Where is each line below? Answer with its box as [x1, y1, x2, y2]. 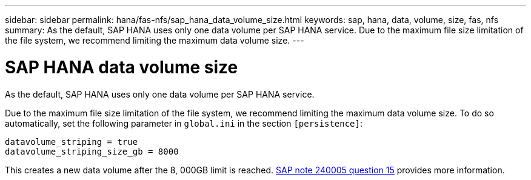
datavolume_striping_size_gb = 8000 [5, 146, 179, 156]
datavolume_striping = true [5, 136, 138, 147]
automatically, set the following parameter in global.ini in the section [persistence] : [5, 118, 362, 128]
